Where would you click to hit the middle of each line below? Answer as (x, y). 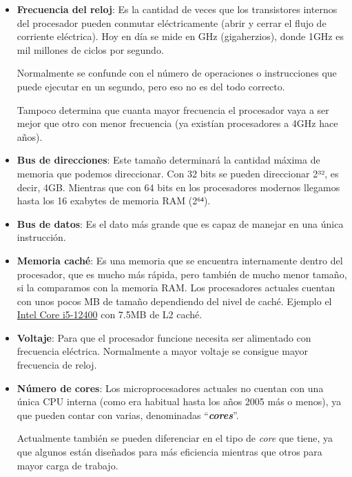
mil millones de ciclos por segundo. (90, 49)
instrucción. (41, 237)
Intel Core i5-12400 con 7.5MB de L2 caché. (110, 314)
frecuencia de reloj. (57, 365)
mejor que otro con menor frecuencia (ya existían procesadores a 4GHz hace (177, 123)
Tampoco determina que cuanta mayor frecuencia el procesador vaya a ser (173, 109)
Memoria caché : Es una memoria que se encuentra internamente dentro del (180, 260)
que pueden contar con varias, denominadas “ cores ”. (128, 415)
